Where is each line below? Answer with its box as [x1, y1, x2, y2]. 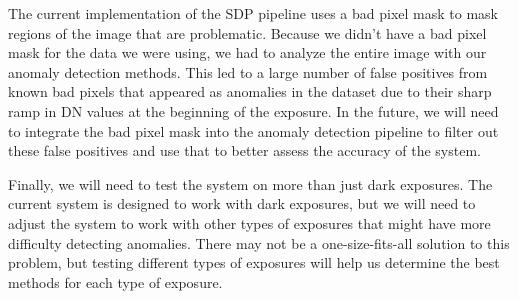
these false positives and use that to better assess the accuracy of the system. [8, 140, 481, 161]
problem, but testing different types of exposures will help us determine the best [8, 252, 500, 273]
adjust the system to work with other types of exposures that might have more [8, 212, 491, 233]
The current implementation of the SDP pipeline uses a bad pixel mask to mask [8, 3, 498, 23]
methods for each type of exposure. [8, 271, 223, 292]
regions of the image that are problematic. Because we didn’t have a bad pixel [8, 22, 487, 43]
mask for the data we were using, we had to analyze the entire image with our [8, 42, 487, 63]
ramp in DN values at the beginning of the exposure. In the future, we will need [8, 100, 499, 121]
